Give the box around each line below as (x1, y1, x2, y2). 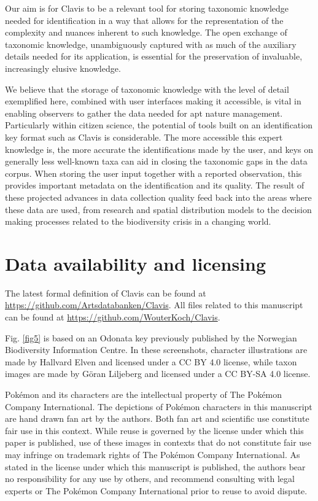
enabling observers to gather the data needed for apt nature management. (5, 106, 283, 119)
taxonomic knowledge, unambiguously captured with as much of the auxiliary (5, 37, 297, 50)
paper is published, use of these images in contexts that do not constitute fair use (5, 436, 311, 449)
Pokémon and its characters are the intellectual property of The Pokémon (5, 387, 282, 400)
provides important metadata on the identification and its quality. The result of (5, 179, 304, 192)
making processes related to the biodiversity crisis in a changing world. (5, 215, 271, 228)
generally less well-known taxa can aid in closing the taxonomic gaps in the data (5, 155, 308, 168)
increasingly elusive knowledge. (5, 61, 121, 74)
